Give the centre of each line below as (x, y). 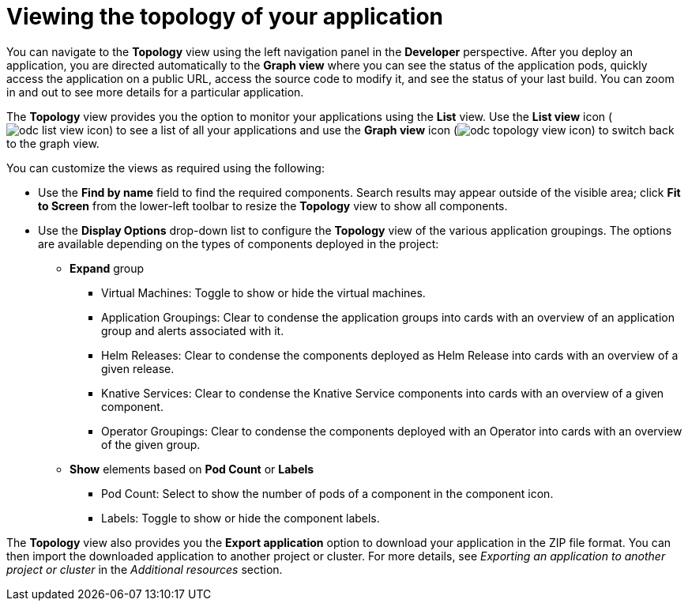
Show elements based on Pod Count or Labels (192, 469)
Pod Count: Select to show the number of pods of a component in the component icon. (327, 493)
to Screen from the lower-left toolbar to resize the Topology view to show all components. (273, 205)
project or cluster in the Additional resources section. (145, 569)
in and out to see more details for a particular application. (155, 92)
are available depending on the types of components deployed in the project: (239, 243)
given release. (138, 368)
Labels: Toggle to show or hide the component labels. (241, 518)
